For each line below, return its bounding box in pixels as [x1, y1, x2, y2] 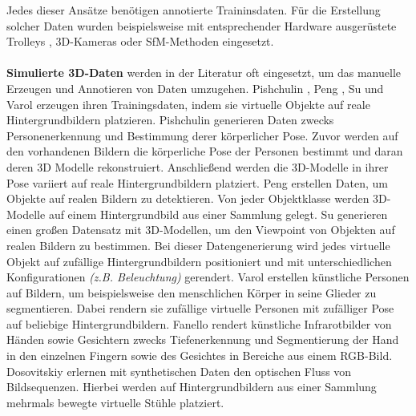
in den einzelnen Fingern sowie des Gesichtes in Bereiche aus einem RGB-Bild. [6, 347, 393, 364]
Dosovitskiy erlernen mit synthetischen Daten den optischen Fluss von [6, 362, 352, 379]
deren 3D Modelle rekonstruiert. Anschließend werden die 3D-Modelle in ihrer [6, 158, 389, 175]
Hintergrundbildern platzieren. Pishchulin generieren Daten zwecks [6, 111, 334, 128]
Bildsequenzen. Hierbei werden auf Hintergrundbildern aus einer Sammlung [6, 378, 377, 395]
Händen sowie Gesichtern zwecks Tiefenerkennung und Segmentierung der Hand [6, 331, 399, 348]
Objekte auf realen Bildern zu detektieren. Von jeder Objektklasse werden [6, 190, 370, 207]
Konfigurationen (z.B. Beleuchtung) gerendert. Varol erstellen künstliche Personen [6, 269, 410, 285]
